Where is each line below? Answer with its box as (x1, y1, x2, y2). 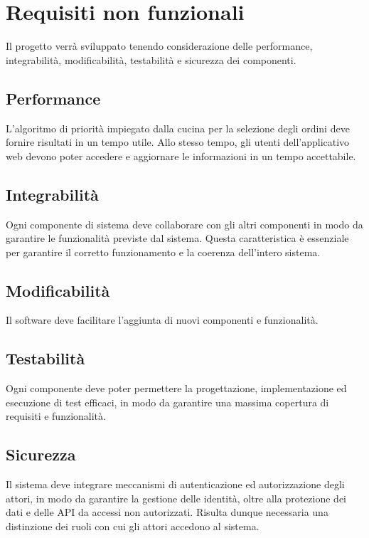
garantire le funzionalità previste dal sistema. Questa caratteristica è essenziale (6, 231, 349, 246)
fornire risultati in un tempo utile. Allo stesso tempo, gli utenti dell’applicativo (6, 134, 350, 149)
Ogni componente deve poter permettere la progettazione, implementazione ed (6, 381, 347, 396)
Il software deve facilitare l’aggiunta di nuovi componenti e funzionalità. (6, 312, 319, 327)
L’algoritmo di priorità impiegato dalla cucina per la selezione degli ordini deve (6, 120, 350, 135)
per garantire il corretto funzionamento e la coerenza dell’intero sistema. (6, 244, 321, 259)
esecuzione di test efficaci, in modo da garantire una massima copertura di (6, 394, 329, 409)
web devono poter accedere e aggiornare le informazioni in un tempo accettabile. (6, 148, 356, 163)
